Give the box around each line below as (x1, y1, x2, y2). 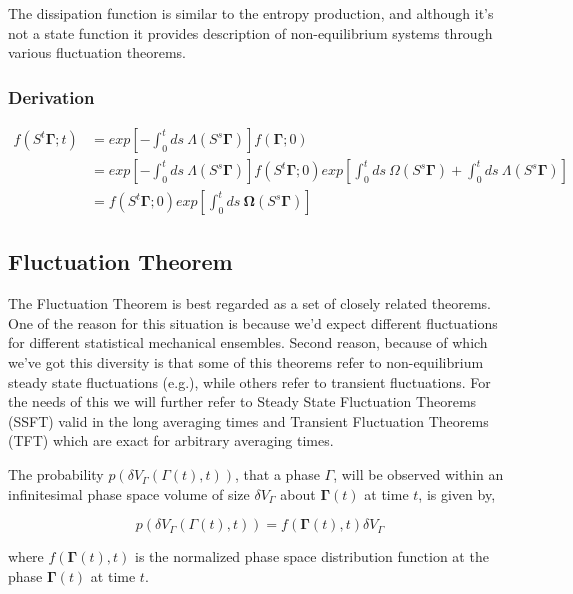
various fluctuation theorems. (8, 42, 186, 63)
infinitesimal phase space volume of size (8, 483, 250, 504)
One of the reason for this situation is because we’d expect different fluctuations (8, 312, 498, 333)
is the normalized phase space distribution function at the (135, 546, 489, 567)
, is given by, (418, 483, 496, 504)
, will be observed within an (333, 464, 504, 485)
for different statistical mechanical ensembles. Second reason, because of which (8, 332, 488, 353)
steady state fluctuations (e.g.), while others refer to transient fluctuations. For (8, 371, 491, 392)
